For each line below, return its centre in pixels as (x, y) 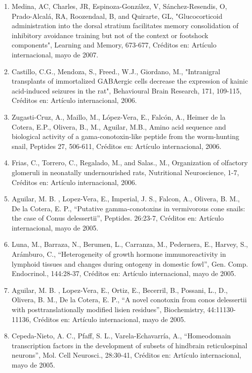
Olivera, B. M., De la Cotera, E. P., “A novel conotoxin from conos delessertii (129, 300)
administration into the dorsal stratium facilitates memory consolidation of (125, 25)
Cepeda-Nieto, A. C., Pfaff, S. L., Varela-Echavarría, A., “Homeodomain (121, 336)
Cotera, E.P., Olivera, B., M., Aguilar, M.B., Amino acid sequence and (119, 126)
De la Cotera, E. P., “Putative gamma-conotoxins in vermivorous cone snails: (128, 208)
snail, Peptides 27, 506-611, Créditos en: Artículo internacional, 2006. (116, 146)
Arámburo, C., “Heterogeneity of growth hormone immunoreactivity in (119, 254)
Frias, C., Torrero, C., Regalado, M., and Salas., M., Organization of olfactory (130, 163)
